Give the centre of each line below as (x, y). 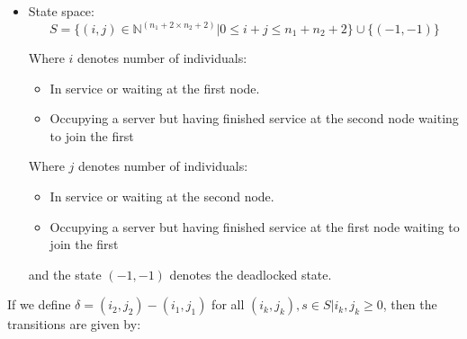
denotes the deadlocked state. (251, 274)
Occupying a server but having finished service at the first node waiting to (255, 226)
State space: (61, 11)
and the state (65, 274)
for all (228, 304)
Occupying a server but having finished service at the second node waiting (254, 118)
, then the (410, 304)
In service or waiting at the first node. (155, 88)
